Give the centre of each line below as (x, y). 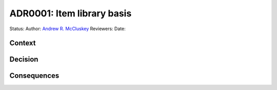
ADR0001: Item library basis (71, 13)
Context (23, 43)
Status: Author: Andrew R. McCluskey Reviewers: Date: (67, 29)
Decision (24, 60)
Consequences (34, 76)
